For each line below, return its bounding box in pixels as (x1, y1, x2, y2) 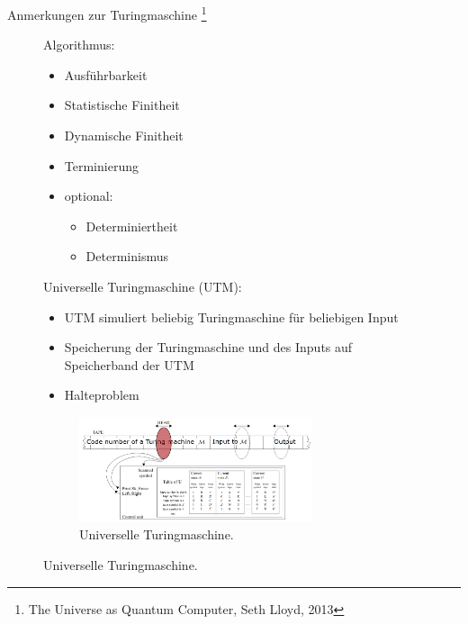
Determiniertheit (85, 216, 178, 235)
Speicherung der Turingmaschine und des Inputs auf (64, 338, 353, 357)
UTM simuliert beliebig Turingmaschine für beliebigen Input (64, 307, 399, 326)
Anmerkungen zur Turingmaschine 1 (7, 3, 207, 23)
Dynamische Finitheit (64, 126, 184, 145)
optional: (64, 186, 113, 205)
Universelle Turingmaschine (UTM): (43, 277, 242, 295)
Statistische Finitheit (64, 95, 180, 114)
